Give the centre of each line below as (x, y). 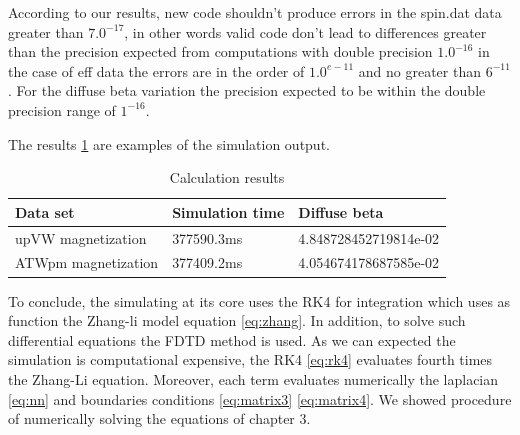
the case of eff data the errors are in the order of (156, 70)
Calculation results (227, 177)
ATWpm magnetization (87, 262)
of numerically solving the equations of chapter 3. (159, 418)
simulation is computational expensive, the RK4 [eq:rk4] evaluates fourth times (250, 359)
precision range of (62, 109)
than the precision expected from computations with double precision (220, 51)
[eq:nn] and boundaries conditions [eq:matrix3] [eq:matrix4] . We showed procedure (260, 398)
